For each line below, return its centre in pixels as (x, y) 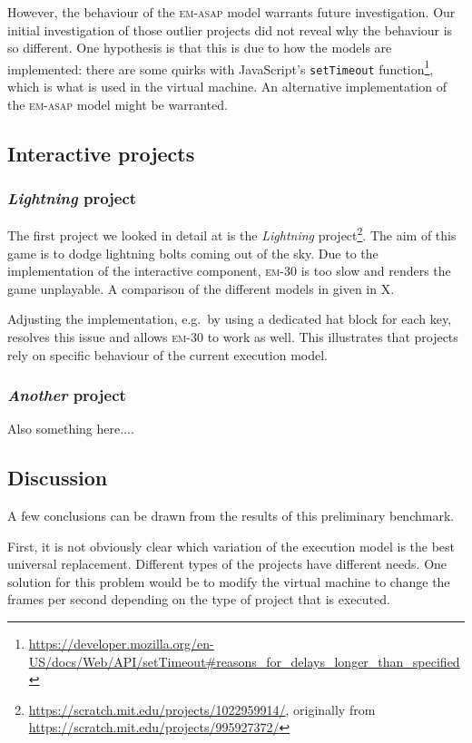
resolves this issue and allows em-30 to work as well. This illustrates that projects (233, 336)
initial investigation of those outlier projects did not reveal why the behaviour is (230, 29)
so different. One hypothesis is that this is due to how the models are (200, 48)
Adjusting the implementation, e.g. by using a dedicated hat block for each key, (230, 319)
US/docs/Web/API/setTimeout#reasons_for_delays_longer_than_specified (244, 661)
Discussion (58, 478)
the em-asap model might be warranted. (118, 104)
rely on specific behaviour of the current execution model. (167, 354)
